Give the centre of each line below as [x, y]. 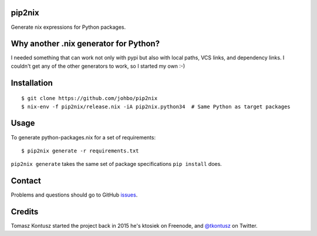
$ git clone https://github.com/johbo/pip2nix [90, 98]
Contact [26, 181]
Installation [32, 83]
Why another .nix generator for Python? [85, 44]
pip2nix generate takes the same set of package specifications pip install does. [117, 164]
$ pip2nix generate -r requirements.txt [80, 151]
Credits [25, 212]
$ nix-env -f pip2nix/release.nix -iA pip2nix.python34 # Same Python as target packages [156, 107]
